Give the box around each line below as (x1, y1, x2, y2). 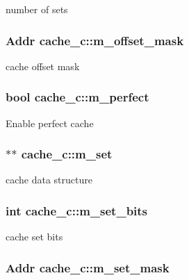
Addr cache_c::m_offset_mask (6, 31, 184, 49)
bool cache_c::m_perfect (6, 88, 149, 106)
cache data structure (6, 172, 92, 187)
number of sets (6, 2, 68, 16)
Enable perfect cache (6, 115, 94, 130)
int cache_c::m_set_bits (6, 201, 148, 219)
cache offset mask (6, 58, 80, 73)
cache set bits (6, 229, 63, 244)
